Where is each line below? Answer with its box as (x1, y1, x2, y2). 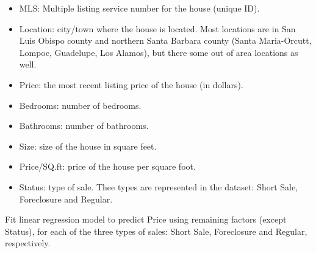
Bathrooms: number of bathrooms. (19, 119, 149, 132)
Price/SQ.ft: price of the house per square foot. (19, 160, 196, 173)
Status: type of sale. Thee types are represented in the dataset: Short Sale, (19, 180, 298, 193)
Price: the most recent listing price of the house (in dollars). (19, 78, 243, 91)
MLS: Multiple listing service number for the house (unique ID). (19, 2, 260, 14)
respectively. (5, 237, 51, 249)
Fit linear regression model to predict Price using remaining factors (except (5, 213, 287, 226)
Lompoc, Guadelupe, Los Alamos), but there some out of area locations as (19, 46, 298, 58)
